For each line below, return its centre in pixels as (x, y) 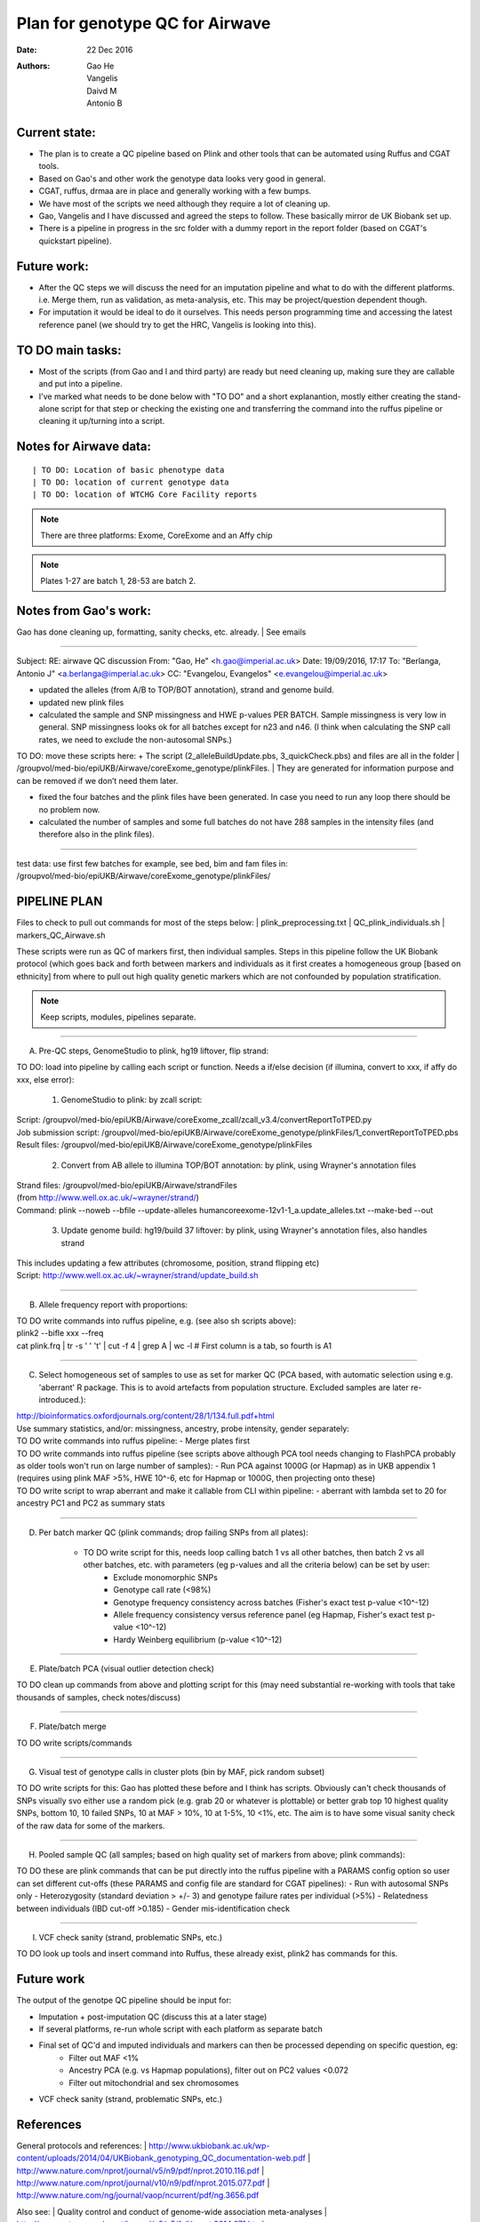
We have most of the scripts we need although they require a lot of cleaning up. (184, 204)
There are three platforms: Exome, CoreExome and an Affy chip (156, 536)
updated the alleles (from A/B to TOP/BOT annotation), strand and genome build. (187, 690)
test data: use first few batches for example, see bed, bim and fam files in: (152, 863)
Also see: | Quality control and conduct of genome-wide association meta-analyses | (172, 2211)
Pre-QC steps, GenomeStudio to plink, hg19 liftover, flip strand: (154, 1051)
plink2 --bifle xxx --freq (60, 1333)
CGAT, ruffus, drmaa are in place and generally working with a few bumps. (175, 191)
